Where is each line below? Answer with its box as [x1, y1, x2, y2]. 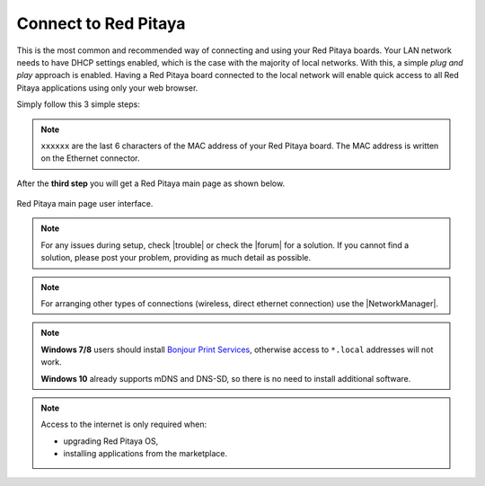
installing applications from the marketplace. [63, 448, 228, 459]
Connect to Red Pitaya [16, 13, 186, 33]
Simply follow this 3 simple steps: [16, 99, 141, 110]
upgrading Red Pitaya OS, [63, 436, 159, 446]
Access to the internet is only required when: [40, 419, 207, 430]
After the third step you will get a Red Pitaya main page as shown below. [16, 178, 286, 189]
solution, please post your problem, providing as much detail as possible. [40, 252, 312, 263]
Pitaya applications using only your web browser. [16, 82, 198, 93]
